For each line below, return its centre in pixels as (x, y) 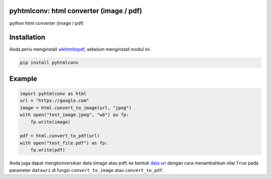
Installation (27, 37)
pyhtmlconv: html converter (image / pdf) (76, 11)
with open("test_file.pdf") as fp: (64, 143)
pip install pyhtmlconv (49, 63)
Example (23, 79)
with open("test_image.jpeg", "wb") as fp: (75, 115)
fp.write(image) (50, 122)
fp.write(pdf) (48, 150)
